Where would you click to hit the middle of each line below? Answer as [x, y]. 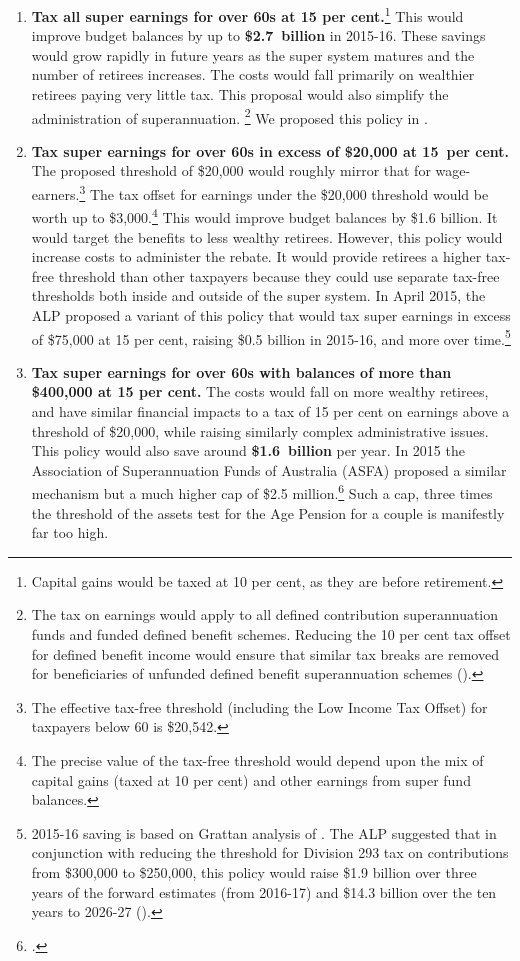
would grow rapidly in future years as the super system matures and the [253, 54]
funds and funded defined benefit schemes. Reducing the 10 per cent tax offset [271, 633]
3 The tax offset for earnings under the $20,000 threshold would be [284, 192]
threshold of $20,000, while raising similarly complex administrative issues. [260, 430]
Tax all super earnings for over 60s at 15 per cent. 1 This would [247, 14]
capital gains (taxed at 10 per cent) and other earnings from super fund [251, 779]
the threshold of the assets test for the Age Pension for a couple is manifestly [268, 512]
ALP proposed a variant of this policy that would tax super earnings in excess [271, 314]
